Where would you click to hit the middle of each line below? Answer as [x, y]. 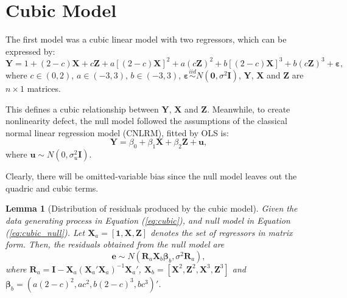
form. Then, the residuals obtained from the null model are [115, 244]
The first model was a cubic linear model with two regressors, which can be [146, 39]
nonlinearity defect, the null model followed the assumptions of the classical [146, 121]
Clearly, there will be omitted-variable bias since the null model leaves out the [151, 176]
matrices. [44, 88]
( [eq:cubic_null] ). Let [45, 232]
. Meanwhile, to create [249, 109]
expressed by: [30, 51]
